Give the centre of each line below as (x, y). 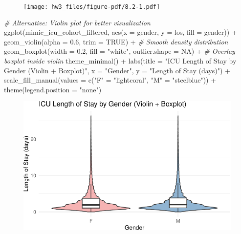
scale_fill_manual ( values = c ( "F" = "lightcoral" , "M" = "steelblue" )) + (110, 80)
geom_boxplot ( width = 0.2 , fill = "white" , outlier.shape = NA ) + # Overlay (120, 51)
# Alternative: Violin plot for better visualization (77, 22)
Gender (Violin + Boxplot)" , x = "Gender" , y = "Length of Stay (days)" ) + (117, 70)
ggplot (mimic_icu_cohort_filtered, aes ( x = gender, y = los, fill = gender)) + (120, 32)
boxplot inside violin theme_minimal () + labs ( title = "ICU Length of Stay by (120, 61)
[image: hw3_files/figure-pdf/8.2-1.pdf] (92, 7)
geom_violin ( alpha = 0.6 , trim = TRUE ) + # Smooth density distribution (116, 41)
